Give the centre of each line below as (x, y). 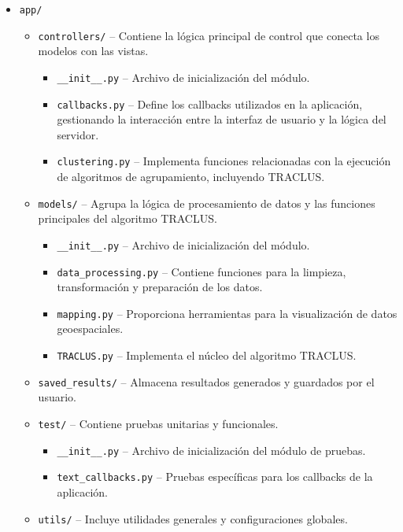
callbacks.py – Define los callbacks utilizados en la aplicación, (210, 103)
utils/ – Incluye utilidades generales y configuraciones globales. (193, 518)
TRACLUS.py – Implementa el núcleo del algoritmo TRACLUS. (207, 355)
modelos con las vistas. (93, 51)
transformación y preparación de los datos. (160, 287)
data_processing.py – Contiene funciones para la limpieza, (201, 271)
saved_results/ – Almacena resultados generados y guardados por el (206, 381)
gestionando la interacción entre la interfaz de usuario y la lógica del (222, 119)
